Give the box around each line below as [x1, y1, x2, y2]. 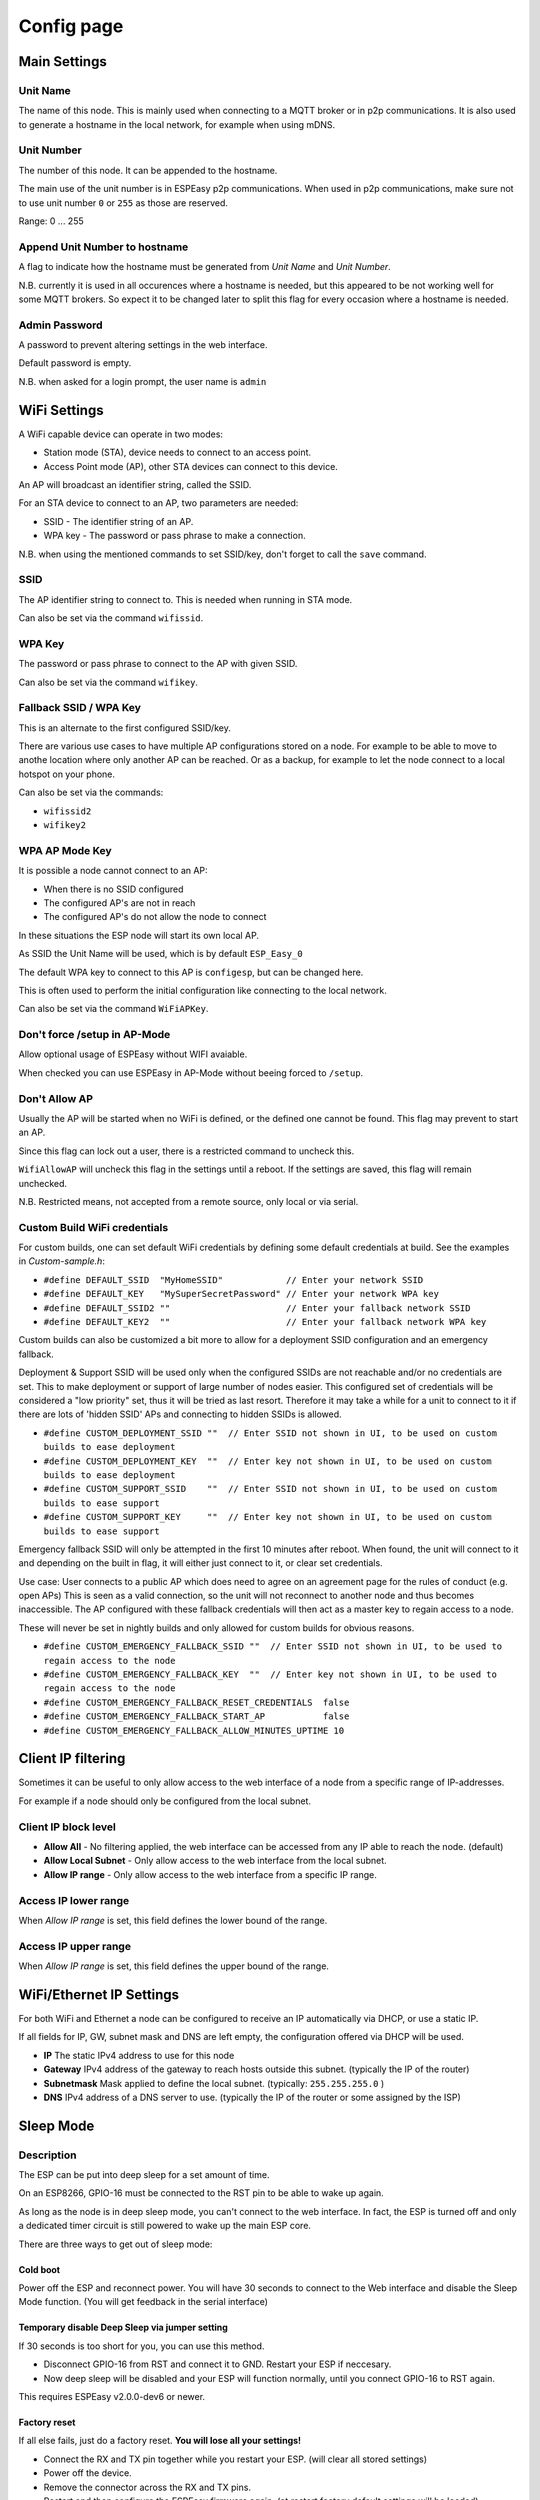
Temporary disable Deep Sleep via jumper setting [18, 2321, 229, 2334]
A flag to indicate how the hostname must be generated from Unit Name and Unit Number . [18, 261, 392, 273]
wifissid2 [43, 805, 92, 817]
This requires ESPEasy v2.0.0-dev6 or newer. [18, 2391, 205, 2402]
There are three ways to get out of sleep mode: [18, 2238, 213, 2250]
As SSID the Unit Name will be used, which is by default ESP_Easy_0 [18, 948, 304, 960]
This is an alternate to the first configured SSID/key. [18, 721, 232, 734]
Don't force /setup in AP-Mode [18, 1028, 171, 1042]
